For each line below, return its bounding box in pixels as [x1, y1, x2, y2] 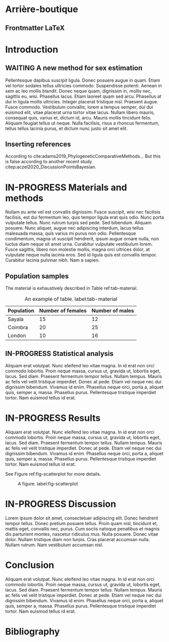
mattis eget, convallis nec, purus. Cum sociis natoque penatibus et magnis [5, 526, 160, 532]
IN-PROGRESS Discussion [5, 498, 117, 510]
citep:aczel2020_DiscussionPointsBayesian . [5, 164, 97, 170]
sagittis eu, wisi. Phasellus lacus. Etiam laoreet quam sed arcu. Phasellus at [5, 93, 161, 99]
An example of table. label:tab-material [24, 296, 118, 303]
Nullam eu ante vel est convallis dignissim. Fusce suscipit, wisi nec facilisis [5, 209, 160, 215]
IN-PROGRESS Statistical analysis [5, 349, 114, 358]
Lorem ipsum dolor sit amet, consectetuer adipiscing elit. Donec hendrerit [5, 515, 158, 521]
